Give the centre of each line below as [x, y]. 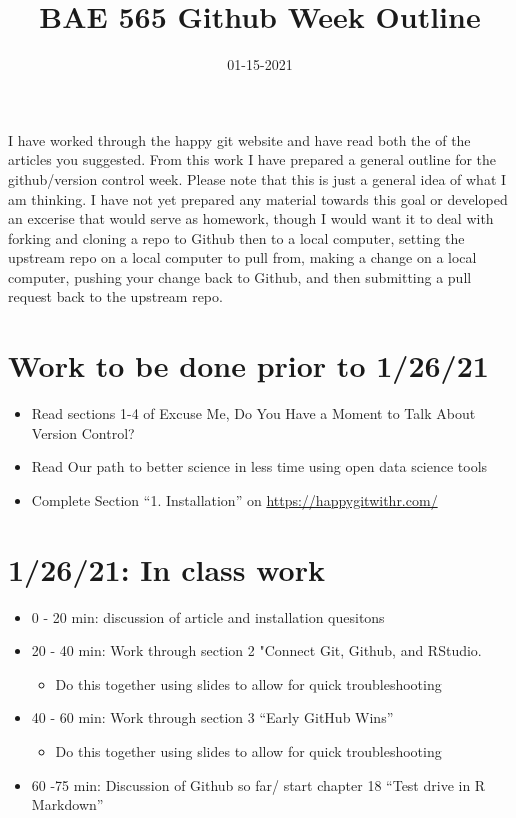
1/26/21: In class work [166, 568]
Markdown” [67, 804]
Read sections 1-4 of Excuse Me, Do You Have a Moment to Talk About [253, 413]
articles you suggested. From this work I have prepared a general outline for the [252, 159]
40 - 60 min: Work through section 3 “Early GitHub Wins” [212, 717]
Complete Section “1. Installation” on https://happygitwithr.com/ [234, 499]
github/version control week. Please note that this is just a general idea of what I [257, 178]
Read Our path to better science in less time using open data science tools [259, 466]
